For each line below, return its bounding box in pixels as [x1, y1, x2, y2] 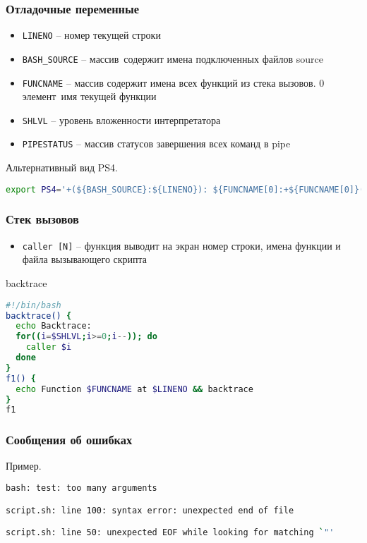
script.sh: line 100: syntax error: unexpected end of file [6, 505, 294, 515]
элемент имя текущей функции [22, 89, 157, 104]
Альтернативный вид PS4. [6, 160, 118, 175]
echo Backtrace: [16, 321, 92, 331]
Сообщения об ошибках [6, 431, 133, 449]
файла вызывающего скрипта [22, 252, 148, 267]
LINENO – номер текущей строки [22, 28, 161, 42]
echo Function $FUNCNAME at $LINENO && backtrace [16, 384, 253, 394]
